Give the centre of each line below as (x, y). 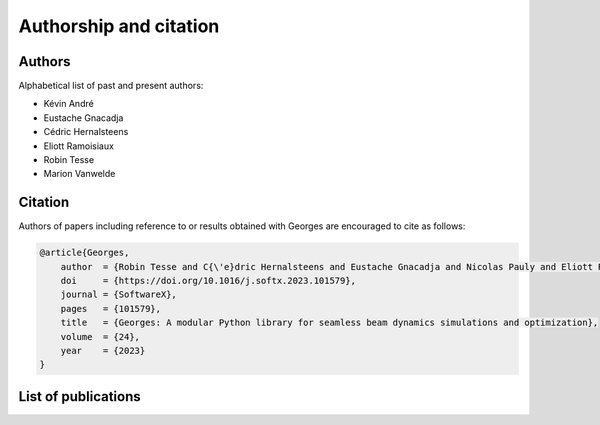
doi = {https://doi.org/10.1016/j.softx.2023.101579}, (208, 281)
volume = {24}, (100, 336)
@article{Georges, (84, 253)
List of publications (79, 396)
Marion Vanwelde (79, 174)
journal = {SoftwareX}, (118, 294)
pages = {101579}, (111, 308)
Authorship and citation (119, 26)
